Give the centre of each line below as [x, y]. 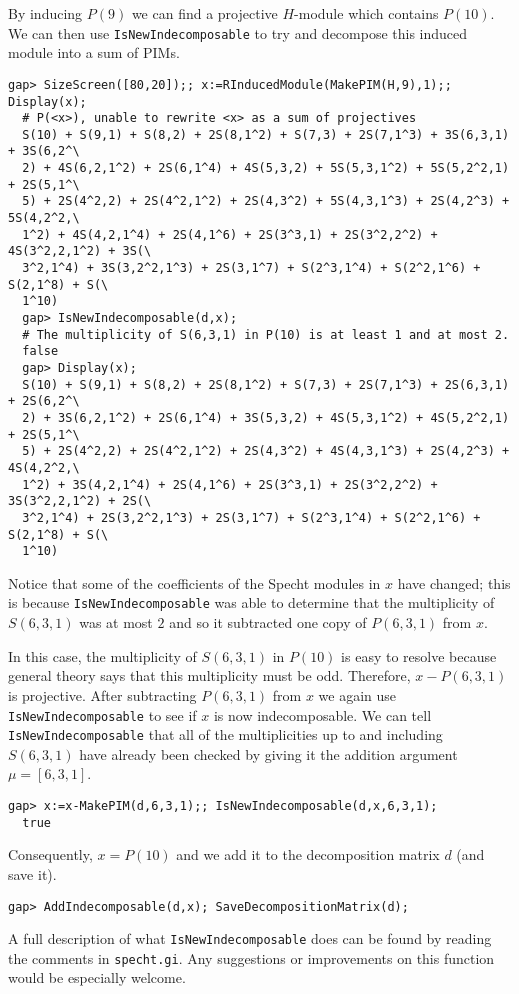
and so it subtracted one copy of [268, 622]
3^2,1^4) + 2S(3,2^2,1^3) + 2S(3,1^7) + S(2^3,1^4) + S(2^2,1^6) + [251, 517]
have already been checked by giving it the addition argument [268, 753]
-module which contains [366, 13]
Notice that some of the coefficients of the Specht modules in [194, 582]
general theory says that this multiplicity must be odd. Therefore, [209, 675]
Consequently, [50, 854]
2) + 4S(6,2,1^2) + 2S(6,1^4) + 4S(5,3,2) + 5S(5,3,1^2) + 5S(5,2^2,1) [266, 168]
